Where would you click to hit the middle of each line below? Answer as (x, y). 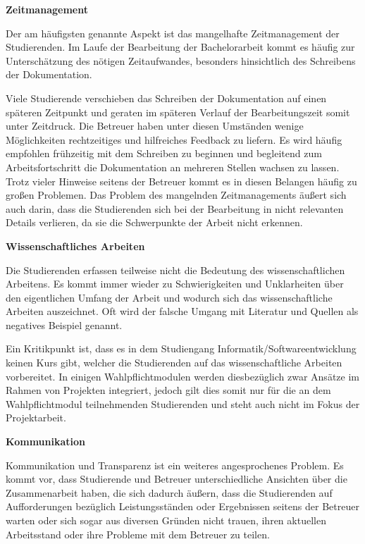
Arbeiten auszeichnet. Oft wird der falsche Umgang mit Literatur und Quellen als (182, 311)
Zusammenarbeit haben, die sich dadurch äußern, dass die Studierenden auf (169, 492)
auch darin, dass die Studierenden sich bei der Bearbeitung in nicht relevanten (175, 208)
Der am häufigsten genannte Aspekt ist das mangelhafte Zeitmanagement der (173, 33)
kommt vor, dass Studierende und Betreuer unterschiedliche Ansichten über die (177, 479)
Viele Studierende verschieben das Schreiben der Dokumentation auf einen (166, 98)
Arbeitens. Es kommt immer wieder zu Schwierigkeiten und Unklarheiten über (175, 284)
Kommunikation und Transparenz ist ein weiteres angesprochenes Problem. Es (175, 465)
